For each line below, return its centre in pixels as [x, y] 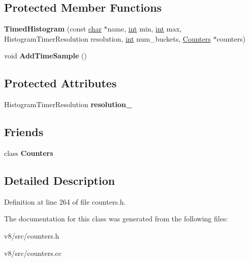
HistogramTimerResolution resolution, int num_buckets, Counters [107, 38]
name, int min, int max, [145, 29]
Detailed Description [60, 180]
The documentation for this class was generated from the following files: [116, 219]
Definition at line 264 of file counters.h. [65, 201]
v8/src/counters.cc [33, 253]
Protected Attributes [60, 83]
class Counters [29, 153]
